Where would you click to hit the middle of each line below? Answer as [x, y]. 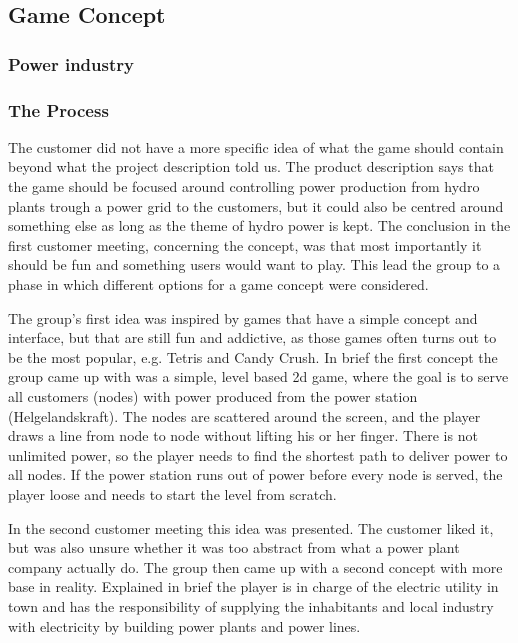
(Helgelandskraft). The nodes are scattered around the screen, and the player [244, 415]
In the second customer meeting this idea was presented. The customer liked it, [251, 527]
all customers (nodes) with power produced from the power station [213, 395]
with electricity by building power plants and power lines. [184, 625]
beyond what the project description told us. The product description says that [251, 166]
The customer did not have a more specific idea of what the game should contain [256, 146]
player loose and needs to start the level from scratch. [172, 493]
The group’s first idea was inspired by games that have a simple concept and [243, 317]
